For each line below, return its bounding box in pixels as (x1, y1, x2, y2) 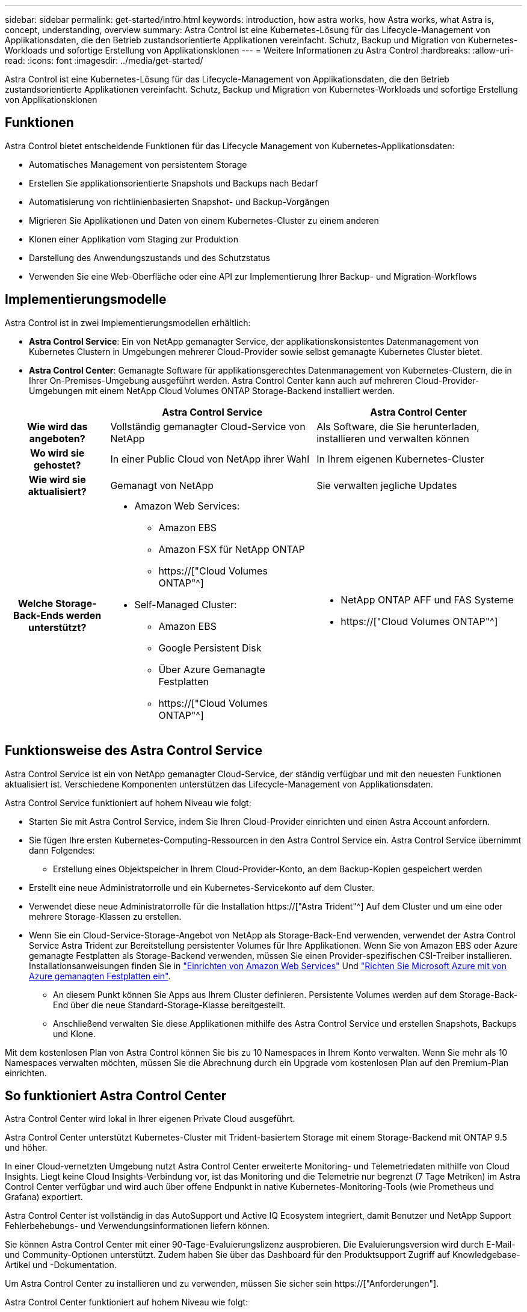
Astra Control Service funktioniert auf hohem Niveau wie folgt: (5, 797, 251, 808)
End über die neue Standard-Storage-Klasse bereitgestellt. (53, 999, 286, 1010)
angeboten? (29, 432, 85, 445)
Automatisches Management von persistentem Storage (29, 159, 247, 170)
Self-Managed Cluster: (134, 598, 237, 611)
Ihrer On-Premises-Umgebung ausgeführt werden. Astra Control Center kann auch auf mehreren (29, 375, 413, 386)
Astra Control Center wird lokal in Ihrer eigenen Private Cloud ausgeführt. (5, 1113, 295, 1124)
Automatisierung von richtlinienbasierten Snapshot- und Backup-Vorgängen (29, 196, 330, 207)
